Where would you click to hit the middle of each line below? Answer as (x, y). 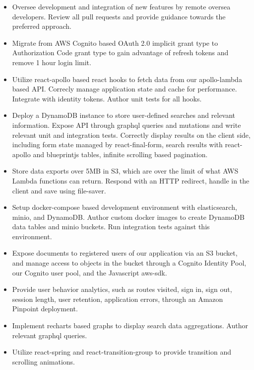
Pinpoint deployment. (45, 309)
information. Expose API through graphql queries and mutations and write (127, 125)
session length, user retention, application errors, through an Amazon (118, 299)
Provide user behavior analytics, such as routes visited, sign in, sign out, (122, 289)
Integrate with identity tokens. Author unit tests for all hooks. (107, 98)
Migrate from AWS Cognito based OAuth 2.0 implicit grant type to (115, 43)
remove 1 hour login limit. (52, 62)
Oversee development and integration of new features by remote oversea (121, 6)
